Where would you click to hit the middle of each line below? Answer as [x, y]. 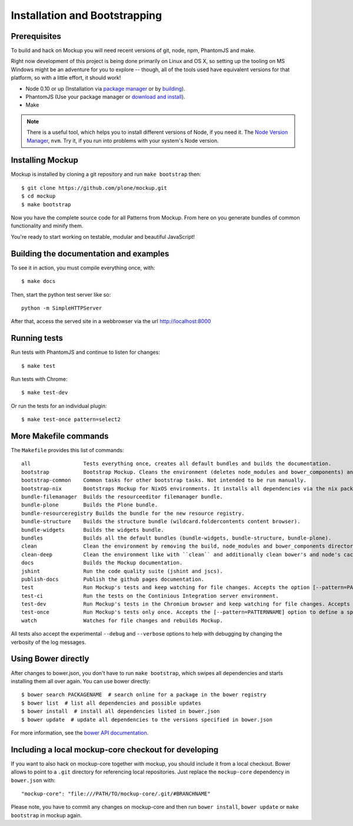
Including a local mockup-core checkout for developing [115, 750]
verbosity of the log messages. [49, 642]
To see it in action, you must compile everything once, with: [83, 268]
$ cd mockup [39, 196]
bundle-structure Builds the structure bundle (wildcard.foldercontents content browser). [161, 521]
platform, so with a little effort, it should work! [66, 78]
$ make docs [39, 281]
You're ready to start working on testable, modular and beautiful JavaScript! [103, 236]
